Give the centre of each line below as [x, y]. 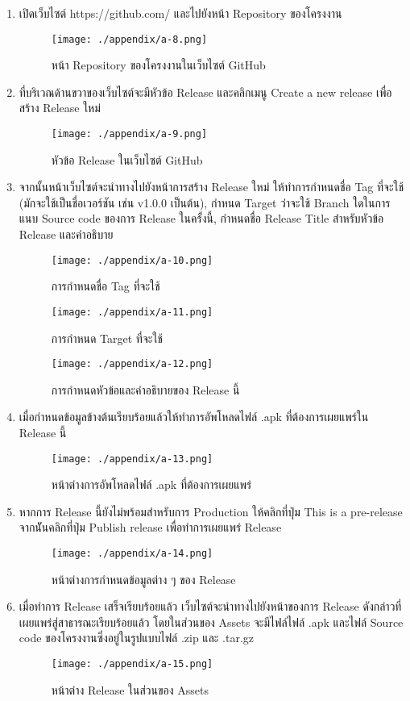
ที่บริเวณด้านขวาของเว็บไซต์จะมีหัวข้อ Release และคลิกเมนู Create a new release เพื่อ [205, 92]
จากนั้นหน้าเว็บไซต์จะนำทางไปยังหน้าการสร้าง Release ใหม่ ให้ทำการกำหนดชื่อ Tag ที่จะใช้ [211, 187]
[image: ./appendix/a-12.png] [132, 364]
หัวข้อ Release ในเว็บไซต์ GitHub [127, 159]
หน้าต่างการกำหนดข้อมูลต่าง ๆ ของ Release [143, 579]
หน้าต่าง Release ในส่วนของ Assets [130, 689]
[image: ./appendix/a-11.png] [132, 312]
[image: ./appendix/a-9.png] [129, 134]
